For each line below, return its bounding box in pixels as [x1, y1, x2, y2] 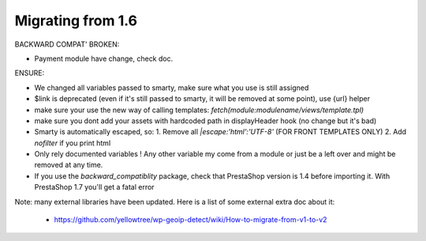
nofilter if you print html [34, 138, 111, 148]
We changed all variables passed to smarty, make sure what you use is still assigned [34, 83, 309, 92]
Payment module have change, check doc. [34, 54, 174, 63]
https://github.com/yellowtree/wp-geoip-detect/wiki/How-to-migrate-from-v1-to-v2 [54, 215, 327, 224]
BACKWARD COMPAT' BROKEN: [14, 40, 120, 49]
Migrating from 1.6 [14, 12, 138, 29]
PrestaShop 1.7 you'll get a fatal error [34, 183, 155, 192]
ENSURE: [14, 68, 45, 78]
